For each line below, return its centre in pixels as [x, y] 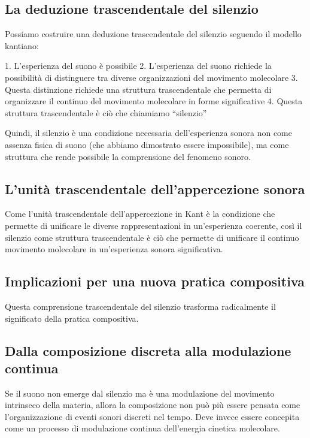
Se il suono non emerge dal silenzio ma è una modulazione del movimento [140, 393]
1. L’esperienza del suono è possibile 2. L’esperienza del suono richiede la [138, 66]
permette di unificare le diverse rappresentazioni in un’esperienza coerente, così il [154, 225]
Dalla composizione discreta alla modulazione [148, 350]
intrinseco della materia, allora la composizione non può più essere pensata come [153, 405]
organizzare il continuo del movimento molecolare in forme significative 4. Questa [154, 101]
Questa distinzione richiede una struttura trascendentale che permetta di [138, 89]
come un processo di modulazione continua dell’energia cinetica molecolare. [142, 428]
